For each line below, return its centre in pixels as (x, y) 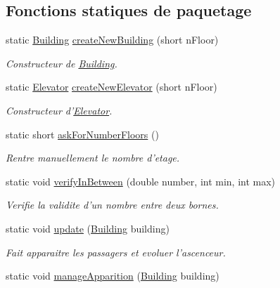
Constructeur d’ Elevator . (59, 110)
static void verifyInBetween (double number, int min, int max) (141, 181)
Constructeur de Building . (62, 63)
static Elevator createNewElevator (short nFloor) (112, 87)
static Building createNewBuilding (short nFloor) (112, 40)
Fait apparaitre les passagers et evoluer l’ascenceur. (116, 252)
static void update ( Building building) (88, 228)
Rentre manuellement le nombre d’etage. (93, 158)
